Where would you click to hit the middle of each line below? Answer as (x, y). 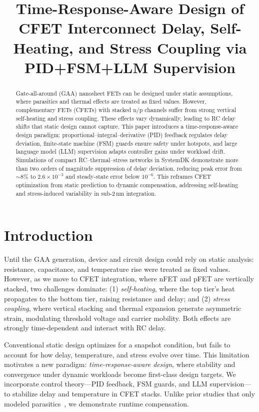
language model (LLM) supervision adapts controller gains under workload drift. (120, 151)
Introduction (48, 235)
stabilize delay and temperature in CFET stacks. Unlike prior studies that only (134, 393)
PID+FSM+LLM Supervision (130, 67)
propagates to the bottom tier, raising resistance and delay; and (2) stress (117, 298)
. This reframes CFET (182, 176)
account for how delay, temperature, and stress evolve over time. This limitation (127, 354)
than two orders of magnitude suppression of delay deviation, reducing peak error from (129, 168)
